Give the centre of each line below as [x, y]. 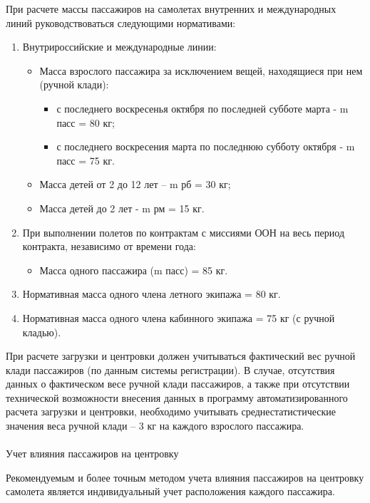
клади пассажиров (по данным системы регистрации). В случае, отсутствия [170, 369]
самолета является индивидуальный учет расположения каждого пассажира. [170, 491]
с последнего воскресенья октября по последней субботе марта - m [202, 108]
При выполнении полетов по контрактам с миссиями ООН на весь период [184, 232]
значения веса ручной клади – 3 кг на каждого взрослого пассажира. [155, 426]
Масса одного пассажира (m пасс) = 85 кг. [134, 270]
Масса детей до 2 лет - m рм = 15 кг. [122, 208]
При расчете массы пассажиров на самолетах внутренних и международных [171, 9]
